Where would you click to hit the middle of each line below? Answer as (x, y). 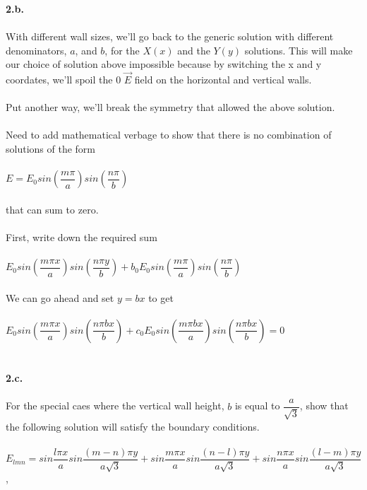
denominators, (36, 50)
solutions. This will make (299, 50)
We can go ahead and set (60, 297)
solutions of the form (50, 148)
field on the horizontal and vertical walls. (223, 79)
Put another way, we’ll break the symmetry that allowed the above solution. (170, 107)
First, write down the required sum (82, 237)
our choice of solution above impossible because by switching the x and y (164, 64)
